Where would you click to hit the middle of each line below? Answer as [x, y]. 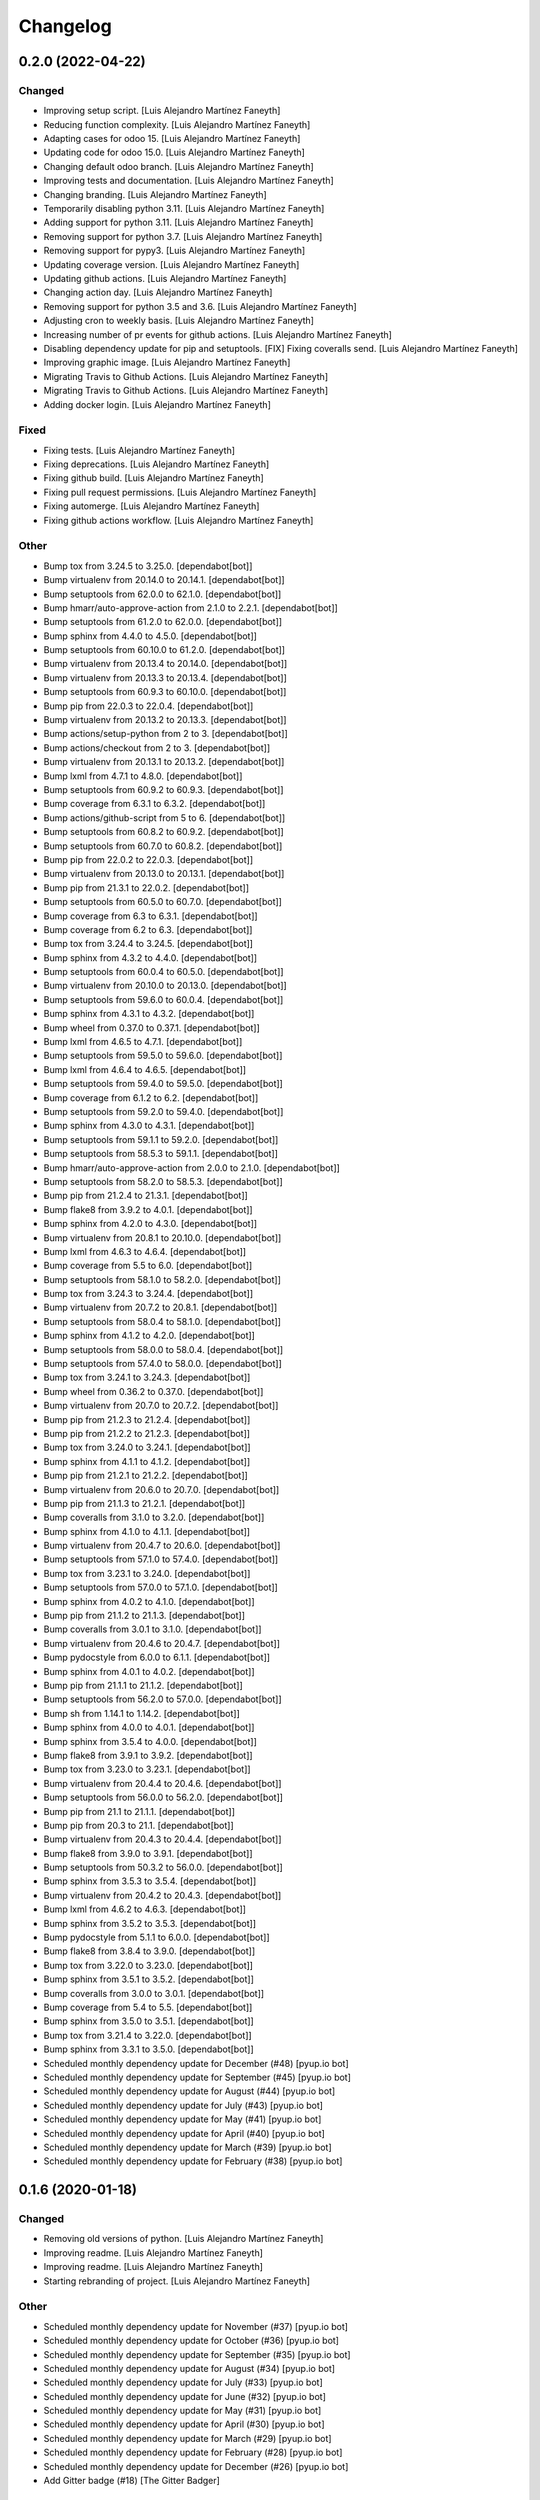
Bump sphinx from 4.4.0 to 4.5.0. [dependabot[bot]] [150, 636]
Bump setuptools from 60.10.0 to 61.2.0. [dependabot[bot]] [164, 650]
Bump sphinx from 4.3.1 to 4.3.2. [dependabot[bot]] [149, 1014]
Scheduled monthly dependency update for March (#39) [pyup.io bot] [187, 2147]
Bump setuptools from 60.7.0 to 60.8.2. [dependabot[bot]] [163, 846]
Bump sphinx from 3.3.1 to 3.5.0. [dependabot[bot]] [148, 2049]
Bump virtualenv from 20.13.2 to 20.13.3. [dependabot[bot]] [165, 720]
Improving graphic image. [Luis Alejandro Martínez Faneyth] [167, 362]
